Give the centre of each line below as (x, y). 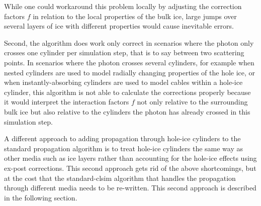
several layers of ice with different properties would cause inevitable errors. (119, 26)
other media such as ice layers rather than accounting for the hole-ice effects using (130, 158)
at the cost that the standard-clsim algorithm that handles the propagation (120, 178)
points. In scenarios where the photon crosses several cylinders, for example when (129, 62)
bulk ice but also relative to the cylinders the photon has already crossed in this (127, 111)
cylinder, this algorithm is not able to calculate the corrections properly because (127, 92)
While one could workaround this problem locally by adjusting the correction (123, 6)
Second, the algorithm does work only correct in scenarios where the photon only (129, 42)
